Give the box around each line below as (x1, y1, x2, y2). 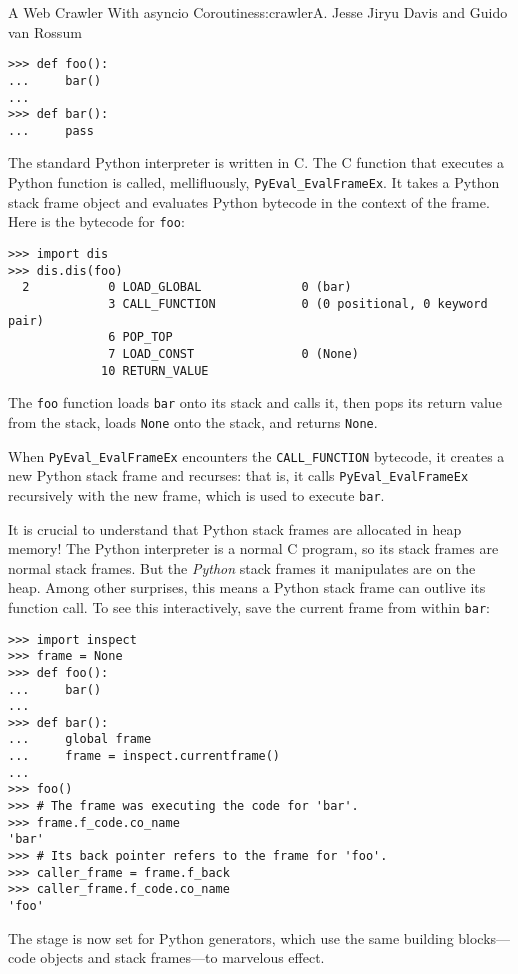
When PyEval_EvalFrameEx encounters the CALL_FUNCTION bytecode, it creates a (8, 445, 505, 466)
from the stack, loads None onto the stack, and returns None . (8, 411, 378, 432)
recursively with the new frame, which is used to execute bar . (8, 484, 385, 505)
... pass (8, 123, 94, 138)
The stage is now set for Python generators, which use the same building (8, 927, 454, 948)
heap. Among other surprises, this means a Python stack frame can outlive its (8, 577, 486, 598)
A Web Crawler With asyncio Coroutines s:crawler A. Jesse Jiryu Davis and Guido (8, 2, 508, 22)
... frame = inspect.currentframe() (8, 749, 281, 764)
